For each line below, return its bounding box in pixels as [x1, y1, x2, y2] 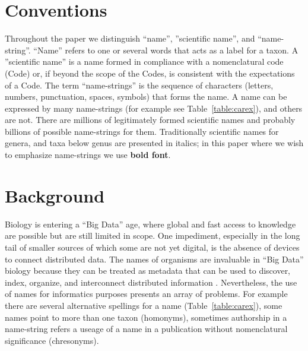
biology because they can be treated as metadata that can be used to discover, [5, 264, 291, 277]
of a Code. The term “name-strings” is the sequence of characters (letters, [5, 78, 274, 91]
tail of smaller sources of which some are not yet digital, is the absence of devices [5, 241, 300, 253]
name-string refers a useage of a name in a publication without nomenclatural [5, 322, 288, 335]
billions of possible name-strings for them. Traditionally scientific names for [5, 125, 279, 137]
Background [5, 183, 105, 207]
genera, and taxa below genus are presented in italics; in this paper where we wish [5, 137, 304, 149]
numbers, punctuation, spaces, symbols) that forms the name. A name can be [5, 90, 287, 103]
